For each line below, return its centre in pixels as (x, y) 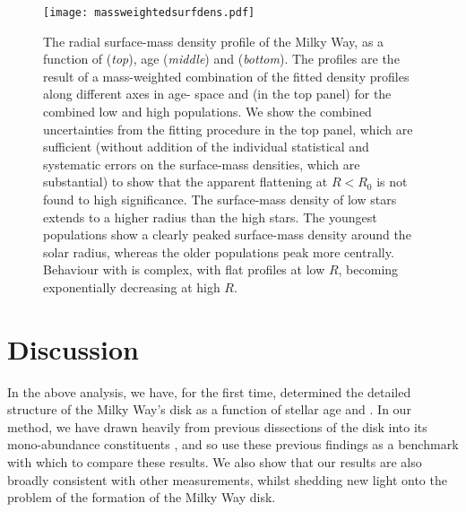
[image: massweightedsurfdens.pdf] (149, 13)
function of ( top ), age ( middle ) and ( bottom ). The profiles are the (221, 59)
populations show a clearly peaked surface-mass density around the (227, 234)
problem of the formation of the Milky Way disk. (142, 497)
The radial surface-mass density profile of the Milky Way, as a (214, 41)
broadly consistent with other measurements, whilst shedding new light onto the (227, 479)
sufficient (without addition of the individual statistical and (206, 147)
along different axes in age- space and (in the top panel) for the (217, 94)
